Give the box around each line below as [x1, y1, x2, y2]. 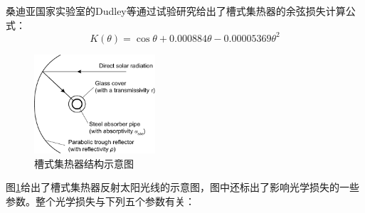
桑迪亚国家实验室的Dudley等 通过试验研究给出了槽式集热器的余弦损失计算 [6, 4, 346, 18]
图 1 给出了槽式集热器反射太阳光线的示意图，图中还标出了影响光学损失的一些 [6, 180, 359, 195]
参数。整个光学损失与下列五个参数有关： [6, 194, 195, 209]
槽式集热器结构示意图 [34, 155, 134, 170]
